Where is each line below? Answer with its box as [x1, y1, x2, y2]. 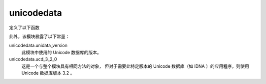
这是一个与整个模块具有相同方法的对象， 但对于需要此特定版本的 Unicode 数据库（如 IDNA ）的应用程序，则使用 [21, 63, 249, 69]
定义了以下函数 [9, 25, 39, 30]
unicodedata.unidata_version [9, 42, 67, 49]
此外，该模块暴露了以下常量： [9, 33, 70, 39]
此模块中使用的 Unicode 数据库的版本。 [21, 49, 102, 55]
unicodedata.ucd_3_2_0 [9, 56, 57, 62]
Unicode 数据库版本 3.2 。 [21, 70, 75, 76]
